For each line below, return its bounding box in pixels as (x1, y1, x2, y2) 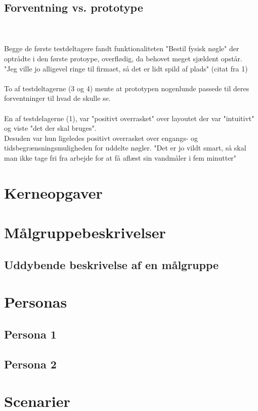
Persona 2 (4, 356, 57, 371)
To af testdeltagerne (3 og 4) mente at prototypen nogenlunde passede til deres (4, 83, 249, 93)
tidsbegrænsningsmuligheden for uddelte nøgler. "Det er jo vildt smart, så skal (4, 142, 246, 153)
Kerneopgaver (4, 182, 103, 203)
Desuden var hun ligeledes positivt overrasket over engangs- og (4, 132, 198, 143)
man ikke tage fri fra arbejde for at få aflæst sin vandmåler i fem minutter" (4, 152, 237, 163)
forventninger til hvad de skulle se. (4, 93, 111, 103)
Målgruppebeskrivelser (4, 222, 166, 243)
